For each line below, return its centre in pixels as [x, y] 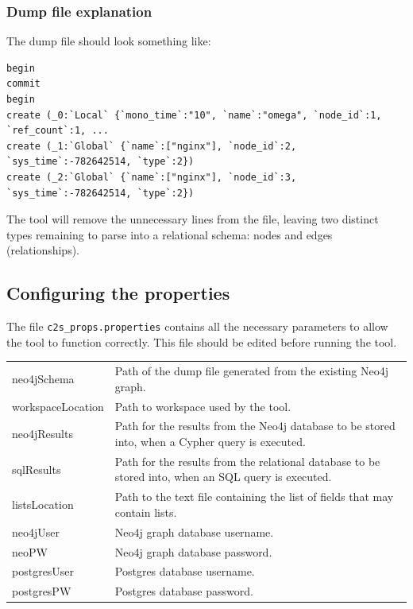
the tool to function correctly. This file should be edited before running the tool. [202, 341]
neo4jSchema [43, 378]
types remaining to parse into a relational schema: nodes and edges [170, 234]
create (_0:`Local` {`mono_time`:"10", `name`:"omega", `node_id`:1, [194, 115]
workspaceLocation [58, 406]
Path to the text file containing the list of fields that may [254, 497]
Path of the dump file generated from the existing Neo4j [251, 371]
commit [23, 84]
